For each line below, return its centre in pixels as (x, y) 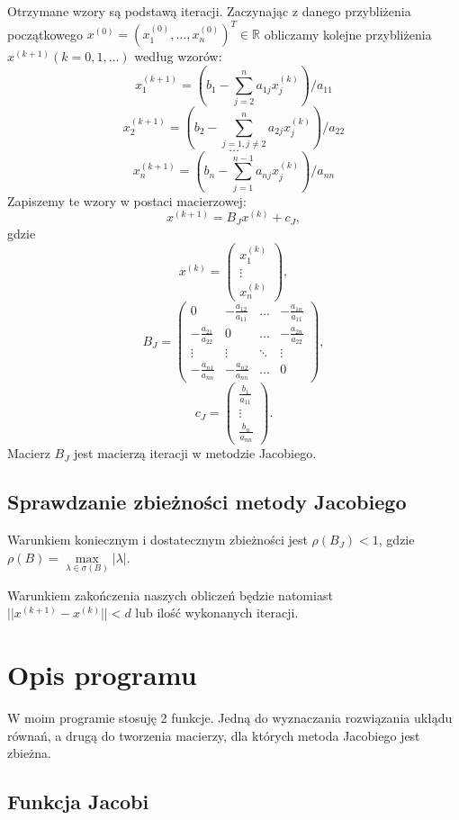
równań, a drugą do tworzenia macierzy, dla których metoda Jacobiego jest (214, 735)
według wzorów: (178, 56)
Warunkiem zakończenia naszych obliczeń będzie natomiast (170, 595)
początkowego (45, 34)
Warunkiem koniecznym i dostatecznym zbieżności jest (157, 540)
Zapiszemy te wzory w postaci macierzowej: (127, 200)
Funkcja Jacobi (78, 802)
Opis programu (102, 675)
